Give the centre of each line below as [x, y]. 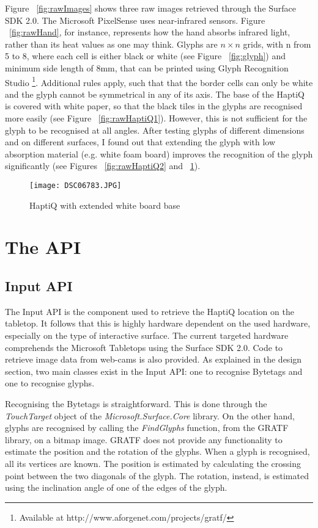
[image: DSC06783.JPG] [76, 185]
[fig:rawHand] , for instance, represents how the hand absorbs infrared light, [150, 32]
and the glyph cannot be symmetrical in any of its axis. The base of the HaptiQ [155, 94]
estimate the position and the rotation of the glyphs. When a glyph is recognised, [157, 451]
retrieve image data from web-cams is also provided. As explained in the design [153, 359]
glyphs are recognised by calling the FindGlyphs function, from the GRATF [147, 428]
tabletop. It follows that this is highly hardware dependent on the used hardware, [158, 323]
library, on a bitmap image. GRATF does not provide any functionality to [144, 439]
